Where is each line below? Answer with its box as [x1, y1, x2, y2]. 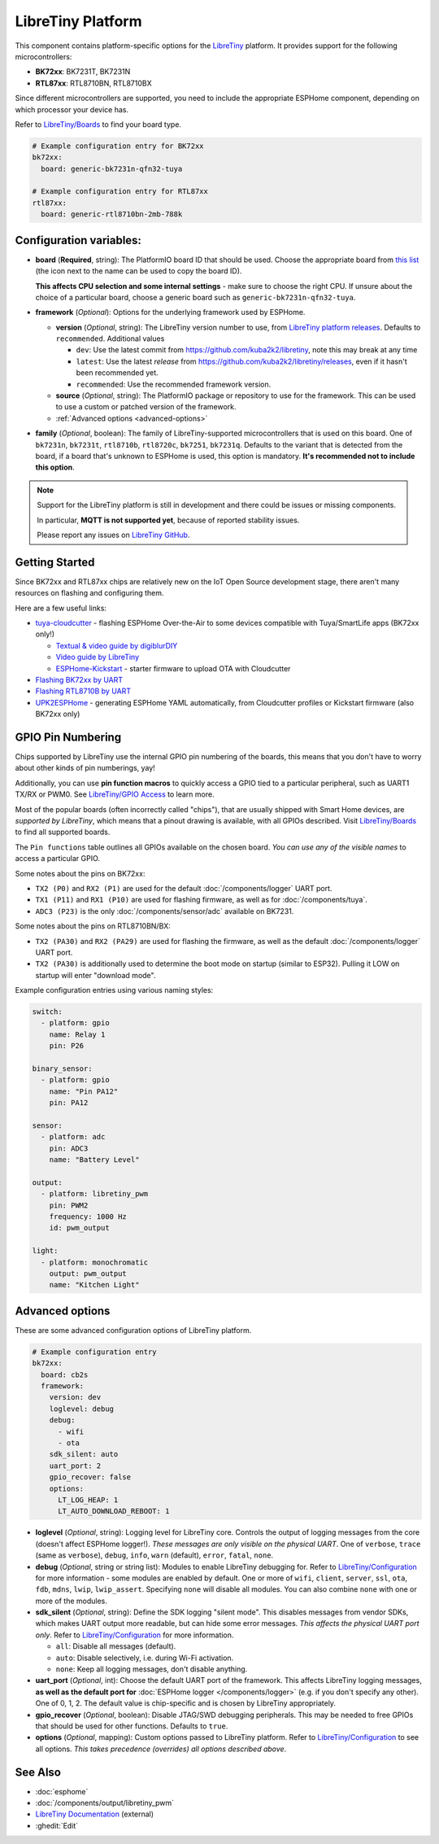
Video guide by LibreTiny [55, 652, 140, 662]
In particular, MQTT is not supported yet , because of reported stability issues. [37, 515, 300, 525]
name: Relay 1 [49, 1029, 106, 1039]
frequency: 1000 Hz [49, 1213, 128, 1221]
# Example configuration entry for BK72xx [32, 141, 204, 151]
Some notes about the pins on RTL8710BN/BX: [15, 921, 171, 931]
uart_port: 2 [49, 1461, 102, 1470]
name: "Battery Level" [49, 1156, 140, 1165]
